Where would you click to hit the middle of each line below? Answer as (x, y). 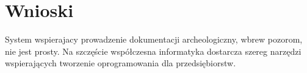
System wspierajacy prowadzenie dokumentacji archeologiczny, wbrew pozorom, (154, 39)
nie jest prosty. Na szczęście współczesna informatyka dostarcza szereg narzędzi (153, 51)
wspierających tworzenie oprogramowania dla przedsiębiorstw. (121, 63)
